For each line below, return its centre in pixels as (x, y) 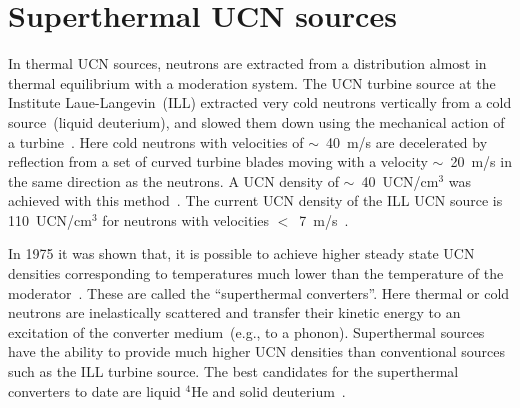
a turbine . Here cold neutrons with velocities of (156, 141)
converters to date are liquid (94, 390)
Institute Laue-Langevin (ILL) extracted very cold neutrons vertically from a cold (260, 102)
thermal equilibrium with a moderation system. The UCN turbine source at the (252, 82)
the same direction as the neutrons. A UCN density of (173, 180)
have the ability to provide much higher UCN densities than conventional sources (257, 351)
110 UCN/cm (50, 219)
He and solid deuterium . (268, 390)
